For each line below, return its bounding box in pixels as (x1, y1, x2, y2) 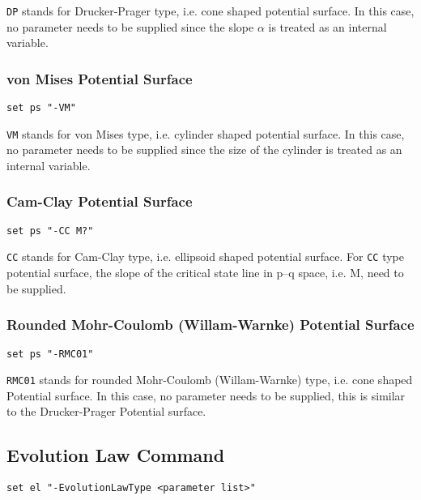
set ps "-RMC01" (6, 348, 94, 360)
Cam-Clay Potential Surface (6, 191, 193, 212)
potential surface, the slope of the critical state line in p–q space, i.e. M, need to (6, 264, 404, 281)
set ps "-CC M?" (6, 224, 94, 237)
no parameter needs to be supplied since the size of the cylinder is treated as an (6, 141, 402, 158)
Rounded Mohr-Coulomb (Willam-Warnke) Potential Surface (6, 314, 415, 335)
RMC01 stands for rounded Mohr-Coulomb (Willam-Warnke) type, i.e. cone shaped (6, 371, 413, 388)
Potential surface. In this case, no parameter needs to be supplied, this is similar (6, 387, 406, 404)
